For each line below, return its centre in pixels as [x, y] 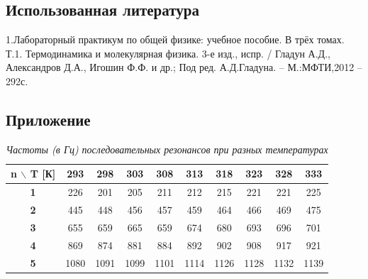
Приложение [48, 119]
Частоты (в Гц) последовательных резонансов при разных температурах [167, 149]
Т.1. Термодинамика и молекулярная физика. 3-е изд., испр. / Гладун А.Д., [168, 53]
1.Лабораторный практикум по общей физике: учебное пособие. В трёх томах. [175, 39]
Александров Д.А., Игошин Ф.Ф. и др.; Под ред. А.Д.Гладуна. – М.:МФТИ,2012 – [184, 67]
